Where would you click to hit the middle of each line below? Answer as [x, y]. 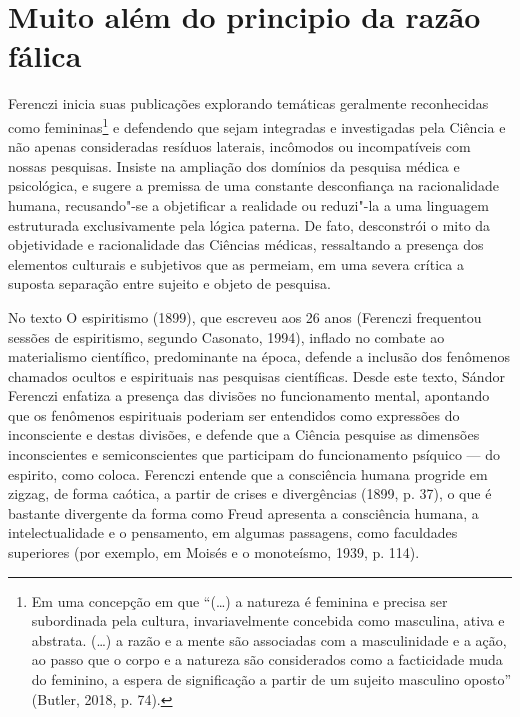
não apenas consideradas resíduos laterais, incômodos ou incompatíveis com [239, 146]
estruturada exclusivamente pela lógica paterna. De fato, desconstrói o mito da [249, 224]
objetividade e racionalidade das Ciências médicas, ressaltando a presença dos [246, 244]
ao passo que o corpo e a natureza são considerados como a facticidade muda [267, 659]
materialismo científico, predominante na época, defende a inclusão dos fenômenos [259, 356]
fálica [45, 55]
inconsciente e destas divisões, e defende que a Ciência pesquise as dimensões [244, 434]
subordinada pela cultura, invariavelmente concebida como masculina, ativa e [268, 620]
